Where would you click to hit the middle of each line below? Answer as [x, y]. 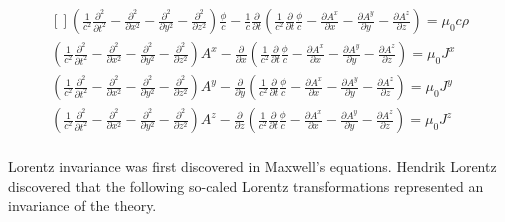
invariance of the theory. [82, 205]
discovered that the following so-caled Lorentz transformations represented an [246, 185]
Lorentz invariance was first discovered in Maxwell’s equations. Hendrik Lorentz [252, 166]
